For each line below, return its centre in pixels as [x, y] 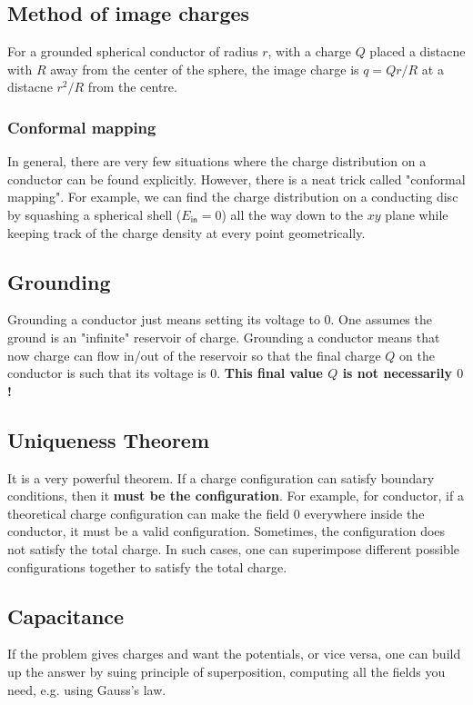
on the [417, 355]
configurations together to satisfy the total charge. [147, 566]
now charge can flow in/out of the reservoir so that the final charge [194, 355]
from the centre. [132, 87]
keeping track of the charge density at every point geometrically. [186, 232]
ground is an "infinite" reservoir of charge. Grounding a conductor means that [224, 337]
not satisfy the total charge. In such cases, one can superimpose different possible [233, 548]
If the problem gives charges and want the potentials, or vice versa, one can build [234, 654]
